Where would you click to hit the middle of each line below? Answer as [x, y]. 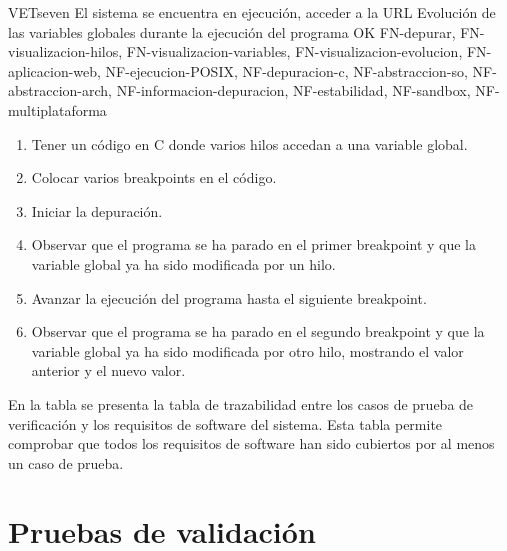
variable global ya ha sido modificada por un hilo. [183, 263]
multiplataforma [57, 109]
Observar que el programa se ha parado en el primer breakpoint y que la [253, 244]
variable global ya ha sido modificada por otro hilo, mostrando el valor [247, 350]
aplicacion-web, [54, 70]
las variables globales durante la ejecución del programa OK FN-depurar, [232, 31]
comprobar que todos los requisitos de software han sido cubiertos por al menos [251, 443]
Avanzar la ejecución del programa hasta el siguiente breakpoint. [229, 297]
